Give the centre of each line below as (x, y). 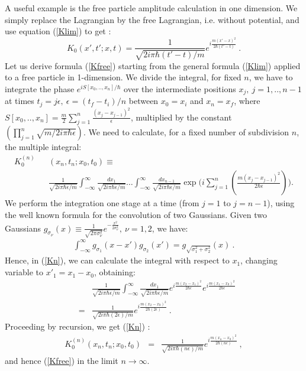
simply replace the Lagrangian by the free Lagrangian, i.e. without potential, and (152, 19)
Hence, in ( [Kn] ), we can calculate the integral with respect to (117, 260)
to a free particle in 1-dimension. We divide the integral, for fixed (123, 77)
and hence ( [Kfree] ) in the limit (62, 360)
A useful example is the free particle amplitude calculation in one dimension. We (151, 8)
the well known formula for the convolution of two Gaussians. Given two (136, 214)
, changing (259, 260)
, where (247, 101)
